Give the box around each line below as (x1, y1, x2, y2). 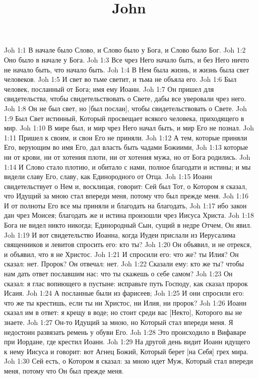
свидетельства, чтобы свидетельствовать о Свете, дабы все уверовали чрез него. (4, 93, 246, 104)
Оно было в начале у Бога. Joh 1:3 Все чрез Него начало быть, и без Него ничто (4, 54, 249, 64)
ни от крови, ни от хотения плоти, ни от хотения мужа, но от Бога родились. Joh (4, 151, 251, 162)
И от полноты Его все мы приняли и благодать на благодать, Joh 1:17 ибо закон (4, 200, 247, 210)
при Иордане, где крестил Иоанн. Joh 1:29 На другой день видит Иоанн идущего (4, 336, 250, 347)
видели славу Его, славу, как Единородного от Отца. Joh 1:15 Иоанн (4, 171, 212, 182)
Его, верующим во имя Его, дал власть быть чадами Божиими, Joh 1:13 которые (4, 142, 248, 152)
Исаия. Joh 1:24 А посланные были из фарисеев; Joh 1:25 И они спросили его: (4, 288, 244, 298)
